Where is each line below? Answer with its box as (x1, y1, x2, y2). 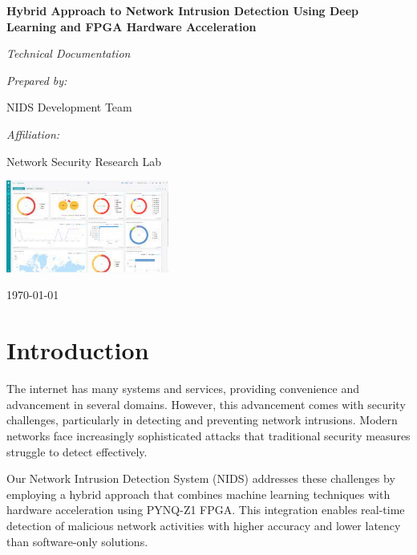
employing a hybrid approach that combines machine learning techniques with (6, 485, 391, 502)
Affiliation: (6, 125, 60, 142)
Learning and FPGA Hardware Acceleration (6, 18, 257, 34)
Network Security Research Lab (6, 152, 162, 169)
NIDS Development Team (6, 99, 132, 115)
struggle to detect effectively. (6, 443, 148, 460)
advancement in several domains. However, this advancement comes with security (6, 395, 406, 412)
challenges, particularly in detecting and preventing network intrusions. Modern (6, 411, 398, 428)
